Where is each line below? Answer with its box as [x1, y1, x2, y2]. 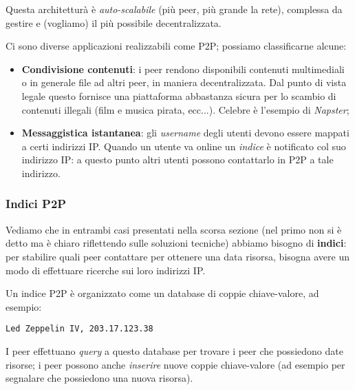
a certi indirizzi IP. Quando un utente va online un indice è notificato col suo [21, 138, 346, 153]
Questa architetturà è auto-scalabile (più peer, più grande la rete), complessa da [6, 2, 343, 16]
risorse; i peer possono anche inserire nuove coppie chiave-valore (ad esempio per [6, 357, 345, 371]
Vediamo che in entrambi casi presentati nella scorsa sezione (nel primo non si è [6, 222, 342, 236]
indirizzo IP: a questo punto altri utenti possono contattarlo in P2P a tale [21, 152, 334, 167]
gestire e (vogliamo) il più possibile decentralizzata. [6, 15, 222, 30]
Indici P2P [6, 195, 67, 212]
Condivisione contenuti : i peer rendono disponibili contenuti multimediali [21, 61, 345, 76]
